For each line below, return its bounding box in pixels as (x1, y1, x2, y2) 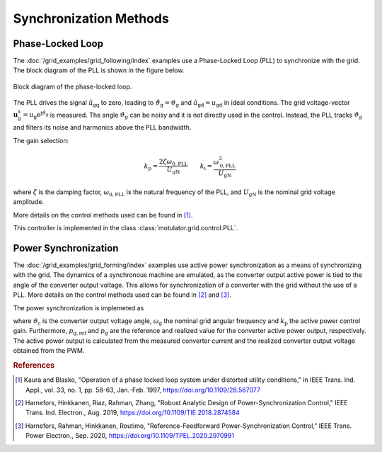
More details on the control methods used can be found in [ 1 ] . (13, 210, 193, 219)
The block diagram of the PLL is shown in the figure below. (13, 66, 185, 74)
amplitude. (13, 198, 45, 206)
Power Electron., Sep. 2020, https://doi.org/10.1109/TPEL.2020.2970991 (25, 431, 235, 440)
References (13, 360, 55, 370)
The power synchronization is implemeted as (13, 303, 144, 312)
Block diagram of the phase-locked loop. (13, 82, 132, 91)
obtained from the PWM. (13, 346, 85, 355)
